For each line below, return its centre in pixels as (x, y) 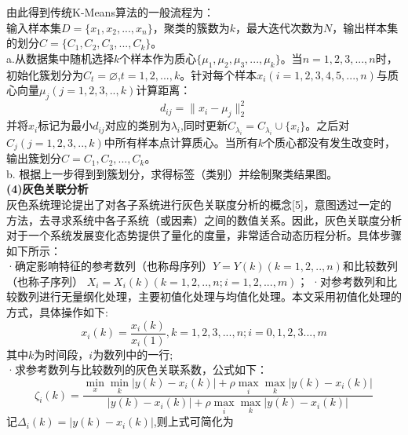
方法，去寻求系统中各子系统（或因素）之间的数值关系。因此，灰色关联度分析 (204, 219)
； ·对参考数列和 (341, 281)
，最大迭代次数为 (280, 27)
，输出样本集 (365, 27)
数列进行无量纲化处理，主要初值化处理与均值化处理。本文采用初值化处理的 (209, 296)
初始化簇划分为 (45, 74)
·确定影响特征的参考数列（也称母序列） (109, 266)
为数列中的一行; (133, 354)
